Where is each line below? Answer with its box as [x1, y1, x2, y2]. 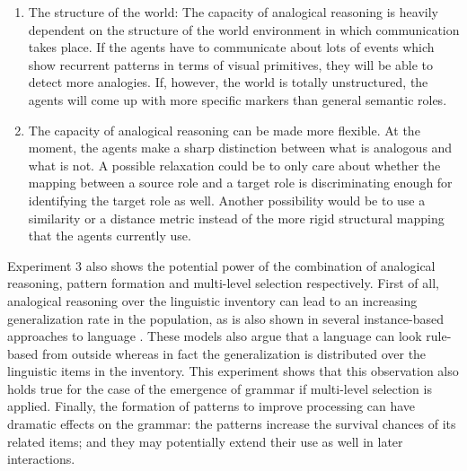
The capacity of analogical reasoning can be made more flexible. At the [28, 120, 420, 139]
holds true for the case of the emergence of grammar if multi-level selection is [7, 379, 432, 397]
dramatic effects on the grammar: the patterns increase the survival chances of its [7, 414, 456, 433]
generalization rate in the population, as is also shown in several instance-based [7, 309, 444, 327]
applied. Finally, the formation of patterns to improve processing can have [7, 397, 416, 415]
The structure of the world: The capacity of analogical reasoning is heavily [28, 3, 438, 21]
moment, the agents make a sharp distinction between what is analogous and [28, 138, 453, 157]
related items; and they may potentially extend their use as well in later [7, 432, 403, 450]
